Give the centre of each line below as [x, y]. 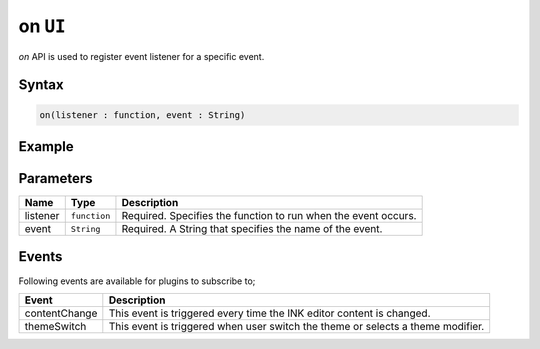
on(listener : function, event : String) [142, 114]
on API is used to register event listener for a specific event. [141, 56]
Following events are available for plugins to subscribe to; [137, 281]
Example [46, 146]
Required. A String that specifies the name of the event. [252, 229]
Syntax [41, 85]
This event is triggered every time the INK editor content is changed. [269, 313]
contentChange [61, 313]
